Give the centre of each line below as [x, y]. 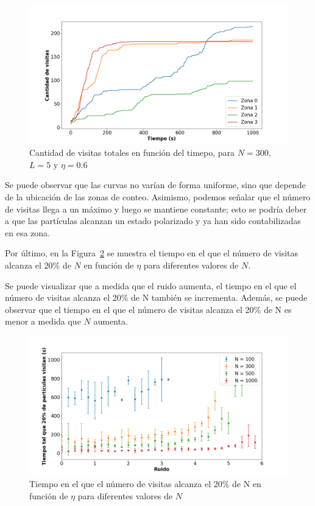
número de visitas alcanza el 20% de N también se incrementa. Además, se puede [156, 297]
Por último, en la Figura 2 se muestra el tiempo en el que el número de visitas [152, 253]
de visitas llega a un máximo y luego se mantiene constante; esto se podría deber [156, 209]
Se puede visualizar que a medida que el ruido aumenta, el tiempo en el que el [151, 285]
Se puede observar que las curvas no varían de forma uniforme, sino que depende [155, 185]
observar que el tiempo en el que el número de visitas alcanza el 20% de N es [148, 309]
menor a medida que [43, 321]
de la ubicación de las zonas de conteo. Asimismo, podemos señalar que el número [158, 196]
